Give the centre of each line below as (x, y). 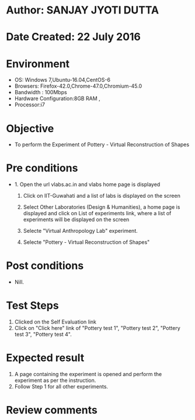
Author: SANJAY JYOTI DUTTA (83, 10)
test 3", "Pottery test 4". (43, 335)
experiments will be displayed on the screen (76, 219)
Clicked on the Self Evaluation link (55, 322)
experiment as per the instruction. (55, 380)
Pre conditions (42, 168)
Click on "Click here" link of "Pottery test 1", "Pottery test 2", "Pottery (97, 328)
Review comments (52, 410)
